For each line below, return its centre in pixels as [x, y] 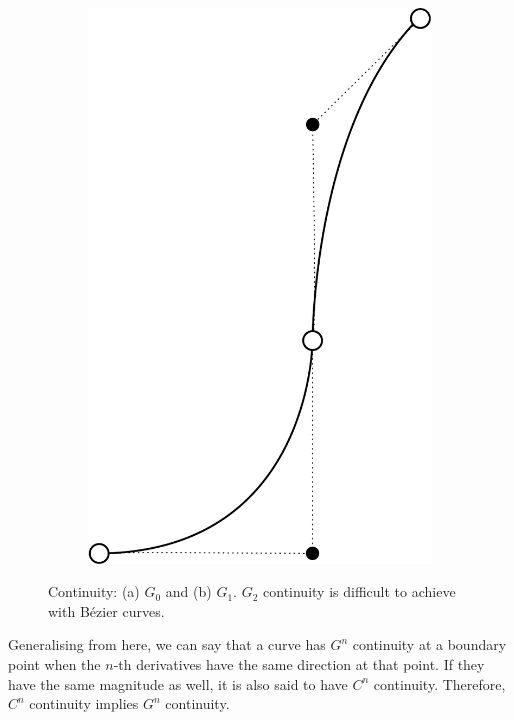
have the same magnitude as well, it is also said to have [178, 683]
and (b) [188, 591]
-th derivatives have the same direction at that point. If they [299, 663]
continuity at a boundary [429, 644]
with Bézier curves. [106, 610]
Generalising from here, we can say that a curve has [167, 644]
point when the [54, 663]
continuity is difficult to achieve [359, 591]
